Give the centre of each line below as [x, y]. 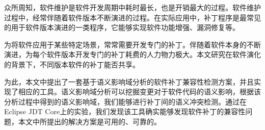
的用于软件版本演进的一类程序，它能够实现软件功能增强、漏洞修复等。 [122, 27]
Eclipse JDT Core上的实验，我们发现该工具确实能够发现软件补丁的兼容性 [125, 111]
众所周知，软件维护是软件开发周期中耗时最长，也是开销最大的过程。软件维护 [132, 7]
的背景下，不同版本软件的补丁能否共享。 [72, 64]
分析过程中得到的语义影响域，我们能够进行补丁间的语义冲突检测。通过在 [125, 101]
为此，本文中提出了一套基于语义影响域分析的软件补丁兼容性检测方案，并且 [129, 81]
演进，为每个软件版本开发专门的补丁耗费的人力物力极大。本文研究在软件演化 [132, 54]
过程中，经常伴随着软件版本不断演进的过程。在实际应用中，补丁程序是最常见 [132, 17]
